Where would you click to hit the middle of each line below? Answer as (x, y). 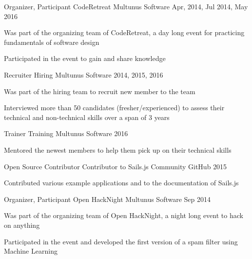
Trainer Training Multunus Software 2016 (66, 133)
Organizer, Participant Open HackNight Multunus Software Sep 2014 (107, 199)
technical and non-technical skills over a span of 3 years (87, 117)
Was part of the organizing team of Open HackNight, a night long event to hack (124, 215)
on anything (22, 225)
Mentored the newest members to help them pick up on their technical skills (118, 149)
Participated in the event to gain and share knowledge (85, 58)
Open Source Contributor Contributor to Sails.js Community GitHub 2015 (116, 166)
